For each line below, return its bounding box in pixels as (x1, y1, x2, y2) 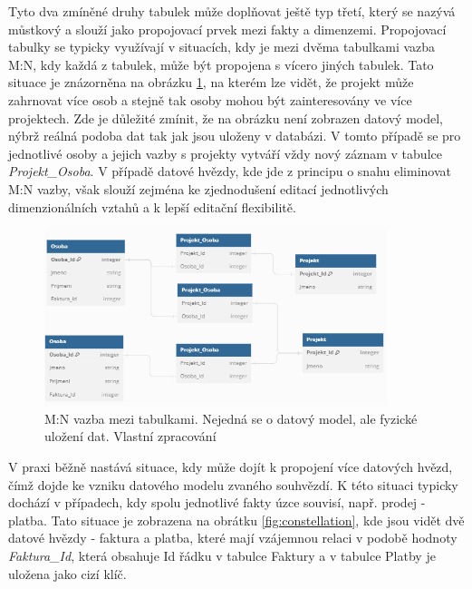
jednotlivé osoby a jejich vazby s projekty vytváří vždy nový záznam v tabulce (8, 143, 442, 162)
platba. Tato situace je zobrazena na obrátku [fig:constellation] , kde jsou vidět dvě (8, 510, 465, 529)
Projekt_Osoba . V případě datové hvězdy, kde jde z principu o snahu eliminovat (8, 162, 451, 181)
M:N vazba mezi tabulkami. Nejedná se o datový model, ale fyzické (44, 408, 418, 427)
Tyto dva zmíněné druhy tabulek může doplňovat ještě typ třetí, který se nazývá (8, 2, 456, 20)
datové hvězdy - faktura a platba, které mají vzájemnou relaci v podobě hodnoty (8, 528, 458, 547)
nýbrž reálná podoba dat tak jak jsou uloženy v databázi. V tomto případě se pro (8, 126, 461, 145)
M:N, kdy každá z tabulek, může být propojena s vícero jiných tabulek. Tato (8, 54, 434, 74)
